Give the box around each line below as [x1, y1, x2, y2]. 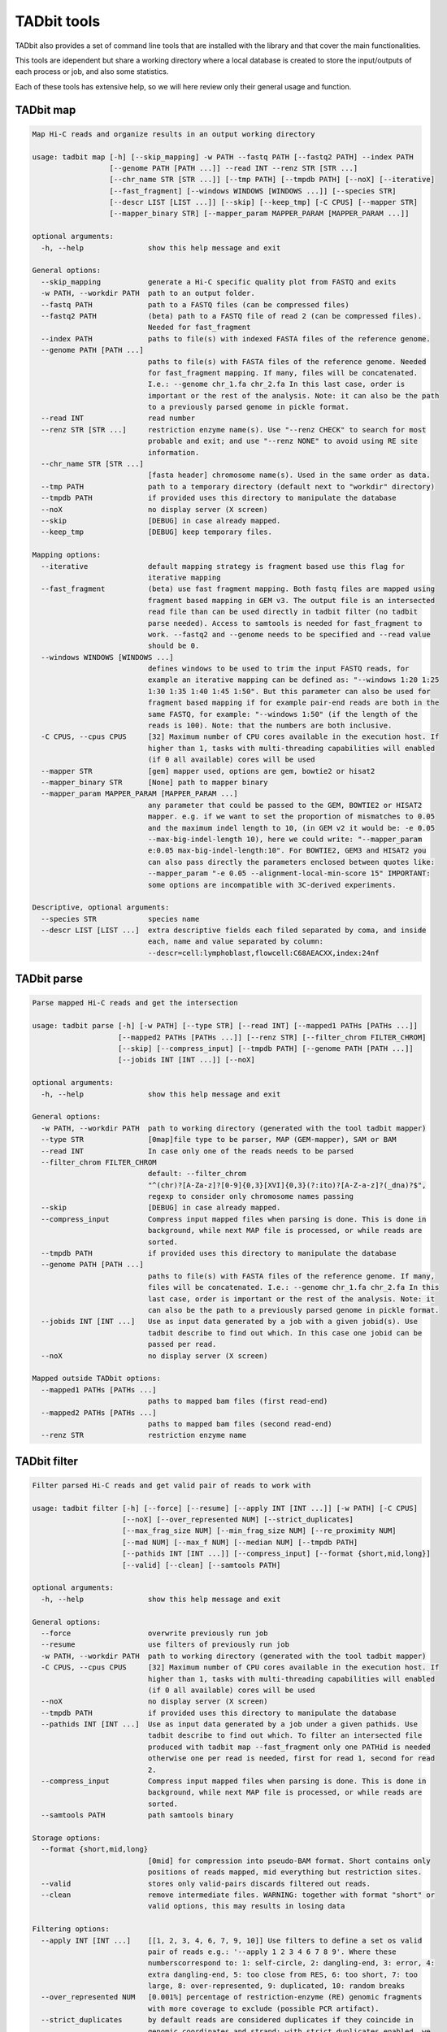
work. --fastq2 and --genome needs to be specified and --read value [147, 630, 431, 639]
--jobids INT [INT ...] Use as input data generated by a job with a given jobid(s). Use [41, 1317, 419, 1326]
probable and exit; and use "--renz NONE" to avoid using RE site [147, 436, 419, 446]
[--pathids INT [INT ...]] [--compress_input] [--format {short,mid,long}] [122, 1549, 431, 1558]
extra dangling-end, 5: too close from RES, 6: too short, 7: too [147, 1969, 419, 1979]
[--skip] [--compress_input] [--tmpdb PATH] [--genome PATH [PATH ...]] [118, 1044, 414, 1053]
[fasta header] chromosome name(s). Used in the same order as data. [147, 471, 431, 480]
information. [147, 448, 200, 457]
